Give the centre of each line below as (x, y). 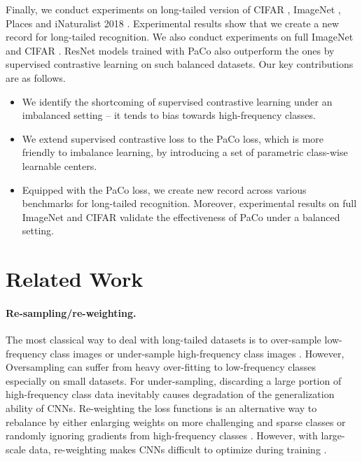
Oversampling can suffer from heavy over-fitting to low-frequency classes (161, 367)
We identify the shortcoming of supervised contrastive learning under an (177, 101)
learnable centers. (60, 165)
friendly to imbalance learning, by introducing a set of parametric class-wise (185, 152)
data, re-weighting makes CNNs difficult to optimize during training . (178, 449)
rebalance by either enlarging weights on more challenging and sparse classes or (176, 421)
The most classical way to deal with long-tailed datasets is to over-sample (163, 340)
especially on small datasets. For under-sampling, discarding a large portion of (174, 380)
